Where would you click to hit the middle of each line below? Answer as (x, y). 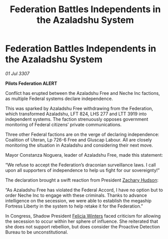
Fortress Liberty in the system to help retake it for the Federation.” (74, 206)
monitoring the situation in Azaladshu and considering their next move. (79, 145)
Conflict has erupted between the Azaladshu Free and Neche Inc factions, (83, 93)
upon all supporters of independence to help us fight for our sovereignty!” (82, 170)
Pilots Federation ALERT (31, 83)
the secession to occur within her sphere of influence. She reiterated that (82, 221)
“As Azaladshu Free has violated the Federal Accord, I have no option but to (84, 190)
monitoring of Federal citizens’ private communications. (63, 124)
